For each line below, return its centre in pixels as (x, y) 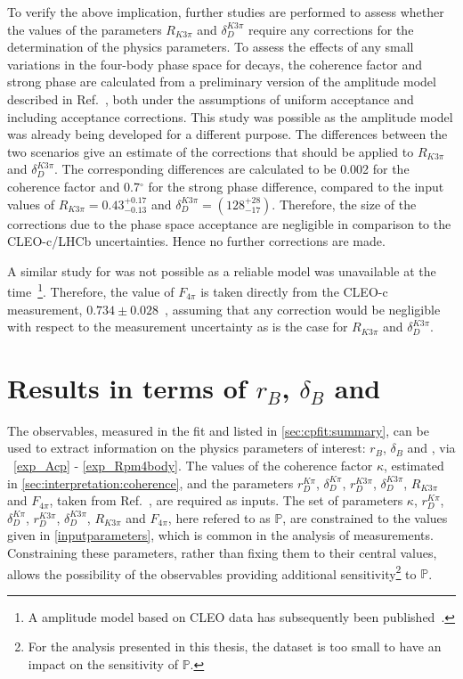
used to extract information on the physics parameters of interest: (187, 448)
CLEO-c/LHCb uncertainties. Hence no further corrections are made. (196, 241)
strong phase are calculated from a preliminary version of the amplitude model (222, 82)
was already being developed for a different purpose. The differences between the (227, 134)
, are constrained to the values (365, 517)
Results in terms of (127, 387)
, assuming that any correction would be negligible (303, 309)
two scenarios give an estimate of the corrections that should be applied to (211, 151)
